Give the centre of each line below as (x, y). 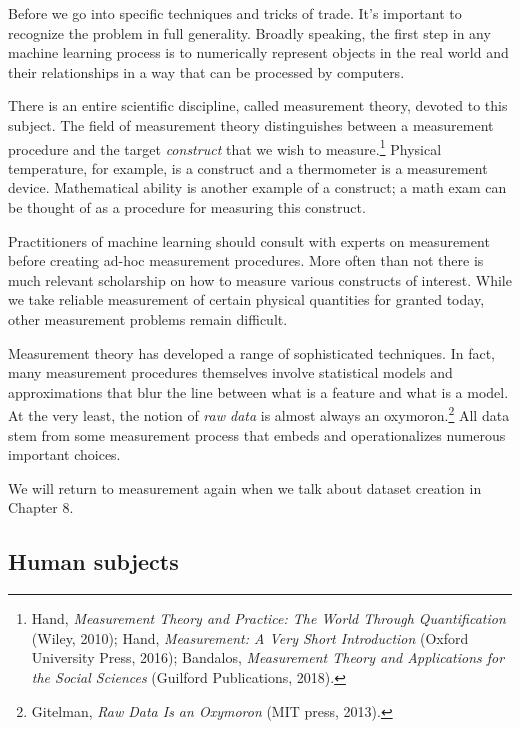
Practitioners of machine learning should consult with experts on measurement (249, 240)
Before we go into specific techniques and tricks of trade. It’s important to (235, 13)
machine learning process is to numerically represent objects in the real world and (258, 52)
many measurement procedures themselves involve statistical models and (230, 372)
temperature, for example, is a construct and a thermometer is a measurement (248, 167)
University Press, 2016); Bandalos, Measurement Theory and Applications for (268, 657)
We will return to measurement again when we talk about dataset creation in (245, 487)
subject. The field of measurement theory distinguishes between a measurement (251, 124)
